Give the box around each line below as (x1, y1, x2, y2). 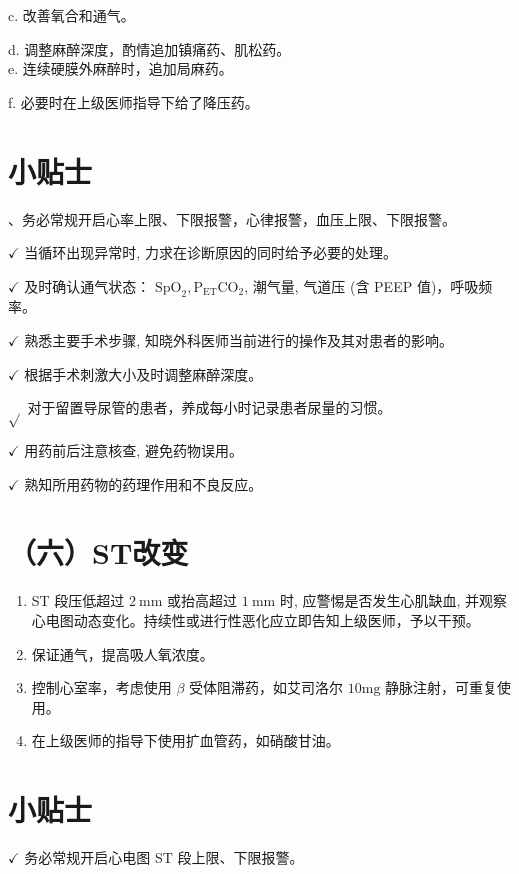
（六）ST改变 (8, 532, 189, 573)
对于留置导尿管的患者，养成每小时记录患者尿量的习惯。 (27, 397, 392, 418)
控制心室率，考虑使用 (31, 677, 172, 698)
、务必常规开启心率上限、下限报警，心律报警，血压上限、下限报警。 (8, 208, 456, 229)
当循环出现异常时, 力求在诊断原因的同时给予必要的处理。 (24, 242, 397, 263)
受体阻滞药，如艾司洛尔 (189, 677, 344, 698)
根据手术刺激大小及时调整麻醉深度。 (24, 363, 263, 384)
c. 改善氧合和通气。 (8, 5, 135, 25)
